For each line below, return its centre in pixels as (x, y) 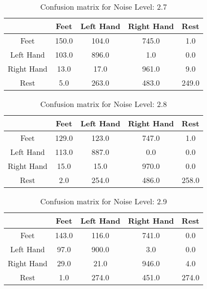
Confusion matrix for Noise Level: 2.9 (104, 201)
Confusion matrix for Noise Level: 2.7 (104, 7)
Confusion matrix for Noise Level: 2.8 (104, 104)
